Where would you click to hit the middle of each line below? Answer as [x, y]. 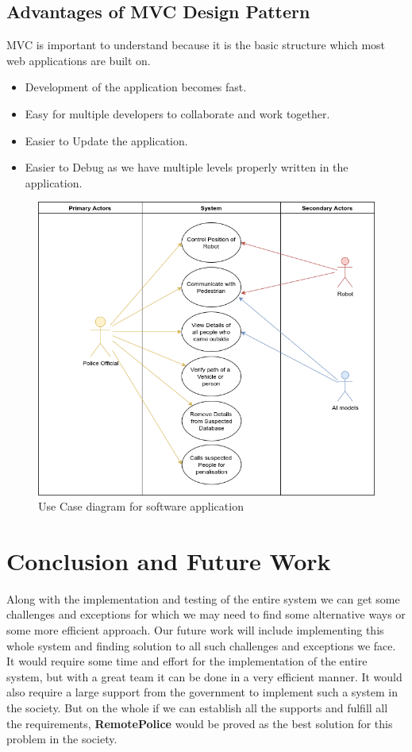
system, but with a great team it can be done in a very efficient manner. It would [204, 676]
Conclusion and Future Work [169, 560]
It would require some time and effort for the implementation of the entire [187, 661]
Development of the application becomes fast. [136, 87]
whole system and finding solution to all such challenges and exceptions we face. [201, 645]
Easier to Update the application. [106, 140]
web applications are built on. [79, 60]
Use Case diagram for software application [141, 506]
